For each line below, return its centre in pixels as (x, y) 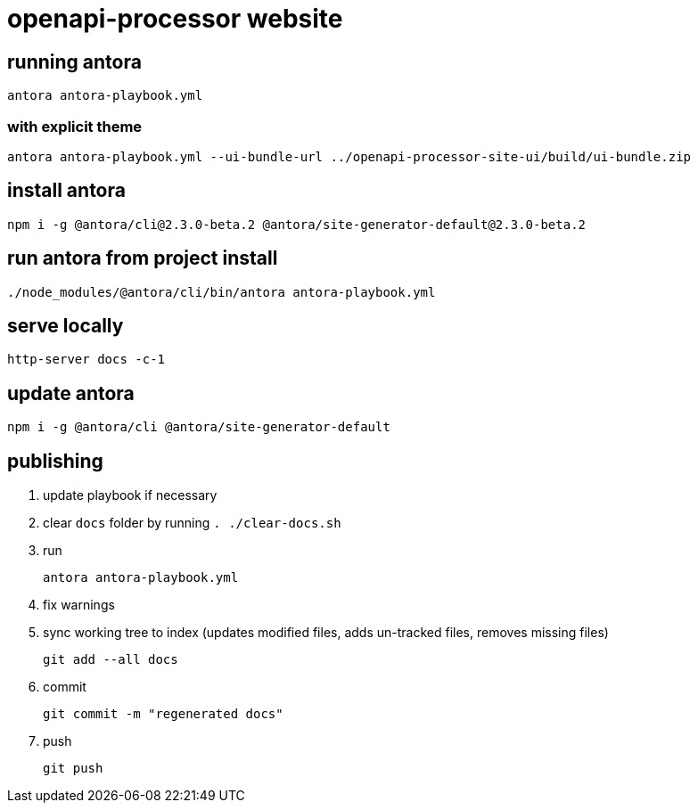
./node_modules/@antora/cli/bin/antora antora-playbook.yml (222, 292)
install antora (66, 191)
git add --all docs (111, 660)
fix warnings (79, 605)
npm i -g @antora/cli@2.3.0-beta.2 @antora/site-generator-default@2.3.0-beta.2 (297, 224)
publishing (55, 461)
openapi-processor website (175, 19)
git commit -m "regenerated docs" (163, 714)
